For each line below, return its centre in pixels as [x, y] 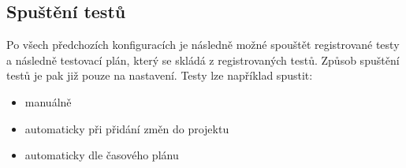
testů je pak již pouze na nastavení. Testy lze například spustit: [160, 75]
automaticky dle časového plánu [102, 155]
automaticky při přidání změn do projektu [127, 128]
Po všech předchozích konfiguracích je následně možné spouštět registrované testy [203, 45]
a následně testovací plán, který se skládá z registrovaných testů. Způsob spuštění [203, 60]
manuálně [48, 101]
